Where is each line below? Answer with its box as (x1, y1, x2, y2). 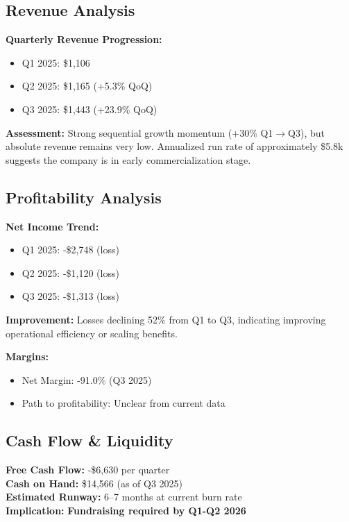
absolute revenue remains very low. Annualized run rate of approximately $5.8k (6, 139, 343, 153)
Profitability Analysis (6, 186, 162, 208)
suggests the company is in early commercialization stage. (6, 152, 251, 167)
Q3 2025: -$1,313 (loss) (22, 289, 119, 303)
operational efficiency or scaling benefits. (6, 326, 178, 340)
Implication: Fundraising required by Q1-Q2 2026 (6, 503, 246, 517)
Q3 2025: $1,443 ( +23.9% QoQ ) (22, 101, 158, 116)
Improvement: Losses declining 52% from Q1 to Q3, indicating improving (6, 312, 326, 326)
